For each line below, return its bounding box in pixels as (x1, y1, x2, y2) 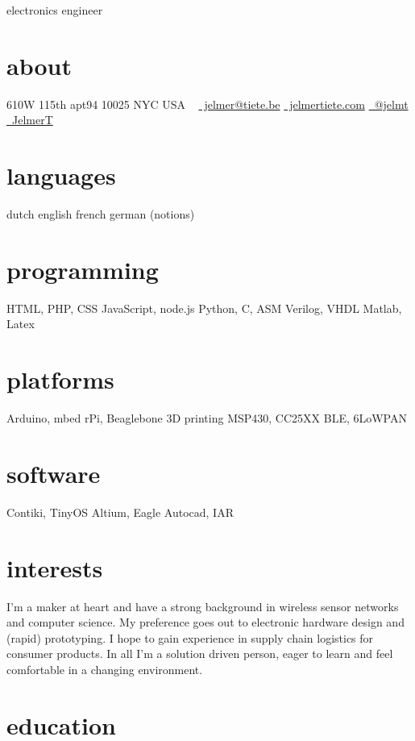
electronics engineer (6, 2, 103, 18)
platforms (6, 363, 114, 396)
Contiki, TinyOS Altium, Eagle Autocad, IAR (6, 503, 234, 520)
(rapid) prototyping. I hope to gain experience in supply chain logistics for (6, 629, 374, 646)
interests (6, 551, 103, 584)
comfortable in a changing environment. (6, 660, 203, 677)
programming (6, 252, 159, 285)
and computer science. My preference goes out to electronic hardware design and (6, 614, 405, 631)
